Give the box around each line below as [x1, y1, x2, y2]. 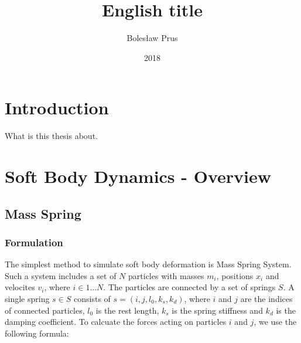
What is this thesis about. [5, 130, 98, 142]
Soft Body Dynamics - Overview [5, 164, 272, 188]
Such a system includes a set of [5, 269, 117, 281]
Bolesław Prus [126, 32, 178, 44]
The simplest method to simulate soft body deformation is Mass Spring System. [5, 258, 292, 270]
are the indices [240, 293, 293, 304]
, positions [216, 269, 254, 281]
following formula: [5, 327, 69, 339]
